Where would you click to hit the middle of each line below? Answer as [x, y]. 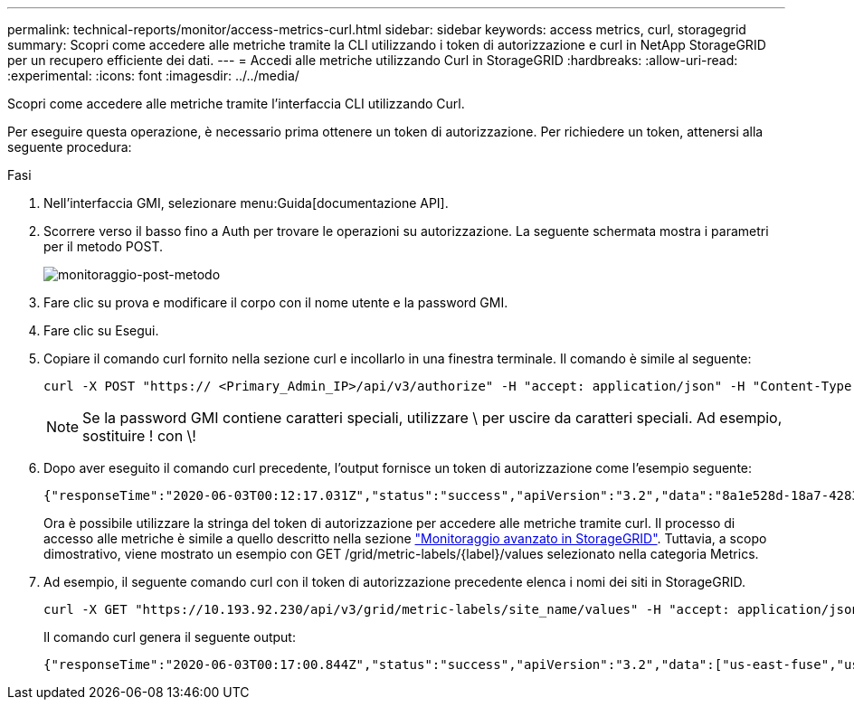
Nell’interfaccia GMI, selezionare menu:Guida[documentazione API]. [246, 203]
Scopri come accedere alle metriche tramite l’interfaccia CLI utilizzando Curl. [236, 104]
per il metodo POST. [103, 246]
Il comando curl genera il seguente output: [170, 637]
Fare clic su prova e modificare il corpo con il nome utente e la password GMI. [276, 302]
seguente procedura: [70, 147]
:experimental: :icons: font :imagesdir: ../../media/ [153, 75]
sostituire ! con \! [139, 436]
